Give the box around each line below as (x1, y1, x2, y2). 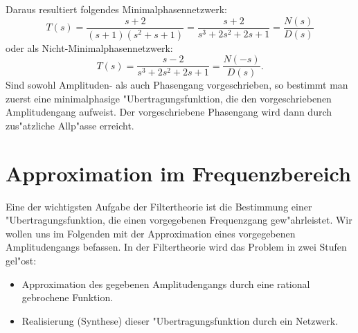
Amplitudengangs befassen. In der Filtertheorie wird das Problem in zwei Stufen (6, 240, 347, 254)
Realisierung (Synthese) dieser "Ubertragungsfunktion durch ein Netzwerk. (21, 313, 339, 327)
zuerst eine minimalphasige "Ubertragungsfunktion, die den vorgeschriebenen (6, 91, 332, 105)
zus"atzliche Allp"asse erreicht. (6, 118, 134, 132)
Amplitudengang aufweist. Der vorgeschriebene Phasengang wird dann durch (6, 105, 332, 119)
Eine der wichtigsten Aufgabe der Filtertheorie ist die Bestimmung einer (6, 199, 312, 213)
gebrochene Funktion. (21, 290, 114, 305)
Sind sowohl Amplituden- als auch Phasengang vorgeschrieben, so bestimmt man (6, 78, 348, 92)
